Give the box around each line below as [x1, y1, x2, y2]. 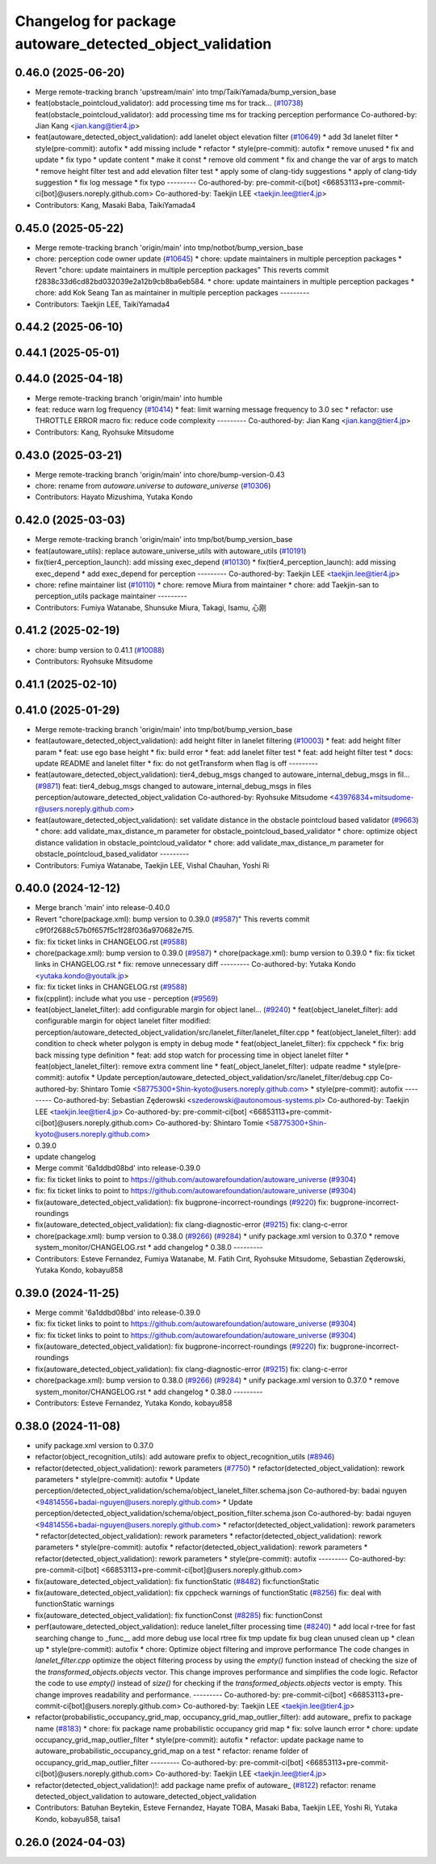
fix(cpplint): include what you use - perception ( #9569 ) [35, 993, 218, 1003]
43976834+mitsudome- [333, 793, 415, 803]
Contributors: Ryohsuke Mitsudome [35, 656, 153, 666]
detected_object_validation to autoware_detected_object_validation [35, 1792, 257, 1802]
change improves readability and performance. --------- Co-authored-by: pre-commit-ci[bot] [35, 1689, 346, 1699]
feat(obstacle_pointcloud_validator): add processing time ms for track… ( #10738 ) [35, 98, 304, 108]
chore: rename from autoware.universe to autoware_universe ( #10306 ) [35, 481, 271, 491]
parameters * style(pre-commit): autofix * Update [35, 1475, 200, 1485]
